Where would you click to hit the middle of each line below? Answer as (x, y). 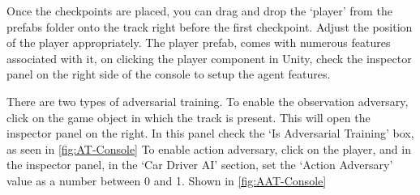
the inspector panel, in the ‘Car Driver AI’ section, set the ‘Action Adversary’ (200, 165)
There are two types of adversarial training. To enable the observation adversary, (208, 101)
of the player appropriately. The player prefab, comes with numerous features (199, 42)
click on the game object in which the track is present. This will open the (189, 117)
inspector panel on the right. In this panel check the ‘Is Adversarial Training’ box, (210, 133)
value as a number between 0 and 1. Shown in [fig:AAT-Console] (167, 180)
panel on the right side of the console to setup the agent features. (169, 74)
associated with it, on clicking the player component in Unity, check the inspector (209, 58)
